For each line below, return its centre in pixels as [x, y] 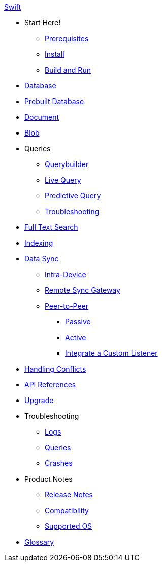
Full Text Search [51, 227]
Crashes [59, 463]
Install [55, 54]
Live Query [63, 180]
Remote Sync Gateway [83, 290]
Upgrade [39, 400]
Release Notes [69, 495]
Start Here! [43, 23]
